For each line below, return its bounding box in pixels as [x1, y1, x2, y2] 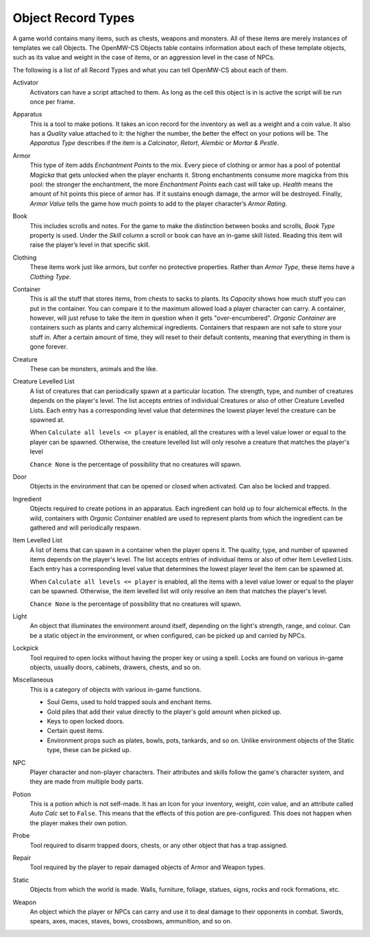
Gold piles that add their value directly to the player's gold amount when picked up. [47, 708, 282, 716]
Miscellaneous [12, 675, 54, 684]
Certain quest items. [47, 727, 104, 735]
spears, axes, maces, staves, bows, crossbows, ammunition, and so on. [29, 917, 232, 925]
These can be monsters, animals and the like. [29, 365, 158, 373]
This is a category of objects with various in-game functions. [29, 685, 202, 693]
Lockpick [12, 644, 39, 652]
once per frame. [29, 97, 75, 105]
